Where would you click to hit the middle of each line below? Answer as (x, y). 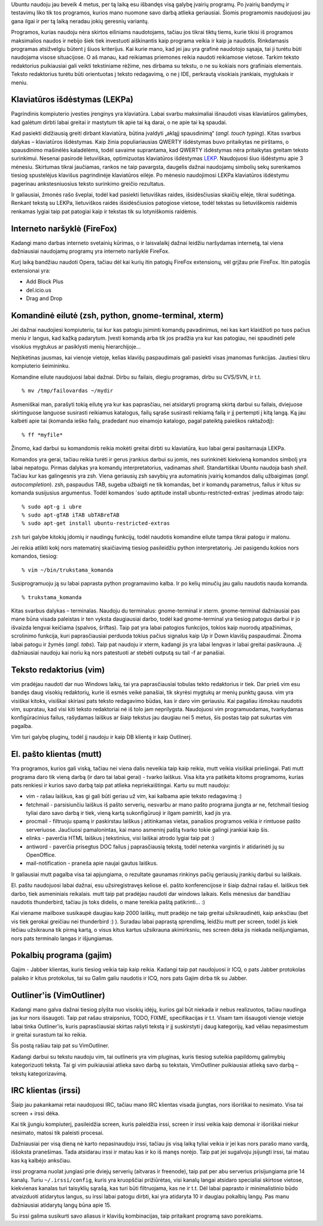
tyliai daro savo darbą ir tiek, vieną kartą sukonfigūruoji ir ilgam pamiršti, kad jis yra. (129, 813)
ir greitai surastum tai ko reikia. (49, 1034)
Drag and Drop (44, 298)
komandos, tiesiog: (34, 556)
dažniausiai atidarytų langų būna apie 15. (61, 1205)
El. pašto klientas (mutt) (56, 754)
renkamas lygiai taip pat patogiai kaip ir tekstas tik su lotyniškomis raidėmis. (104, 211)
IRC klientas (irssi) (46, 1091)
